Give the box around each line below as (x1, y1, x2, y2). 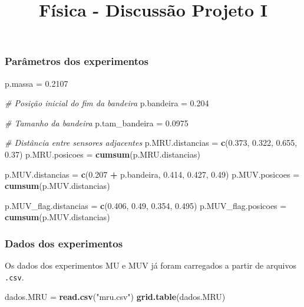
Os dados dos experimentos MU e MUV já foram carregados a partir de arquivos (5, 259, 296, 272)
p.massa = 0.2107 (5, 77, 68, 89)
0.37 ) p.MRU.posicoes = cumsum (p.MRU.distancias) (5, 148, 200, 161)
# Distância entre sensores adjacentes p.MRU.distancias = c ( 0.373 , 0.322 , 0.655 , (5, 136, 298, 149)
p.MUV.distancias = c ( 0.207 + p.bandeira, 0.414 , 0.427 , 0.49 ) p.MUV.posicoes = (5, 168, 300, 180)
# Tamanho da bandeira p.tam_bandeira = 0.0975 (5, 116, 189, 129)
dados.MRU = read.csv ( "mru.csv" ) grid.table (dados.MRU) (5, 290, 226, 303)
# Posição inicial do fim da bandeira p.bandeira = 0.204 (5, 97, 209, 109)
